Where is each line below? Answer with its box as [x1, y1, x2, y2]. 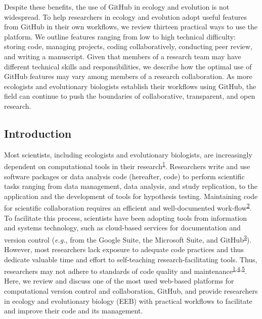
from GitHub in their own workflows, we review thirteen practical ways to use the [4, 21, 258, 32]
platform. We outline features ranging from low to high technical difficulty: [4, 31, 236, 42]
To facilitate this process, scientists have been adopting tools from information [4, 212, 247, 223]
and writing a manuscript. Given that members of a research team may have [4, 51, 241, 61]
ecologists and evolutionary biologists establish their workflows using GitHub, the [4, 81, 256, 91]
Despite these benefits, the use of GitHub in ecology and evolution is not [4, 2, 230, 12]
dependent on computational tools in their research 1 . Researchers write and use [4, 159, 250, 171]
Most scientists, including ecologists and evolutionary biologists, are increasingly [4, 149, 252, 159]
